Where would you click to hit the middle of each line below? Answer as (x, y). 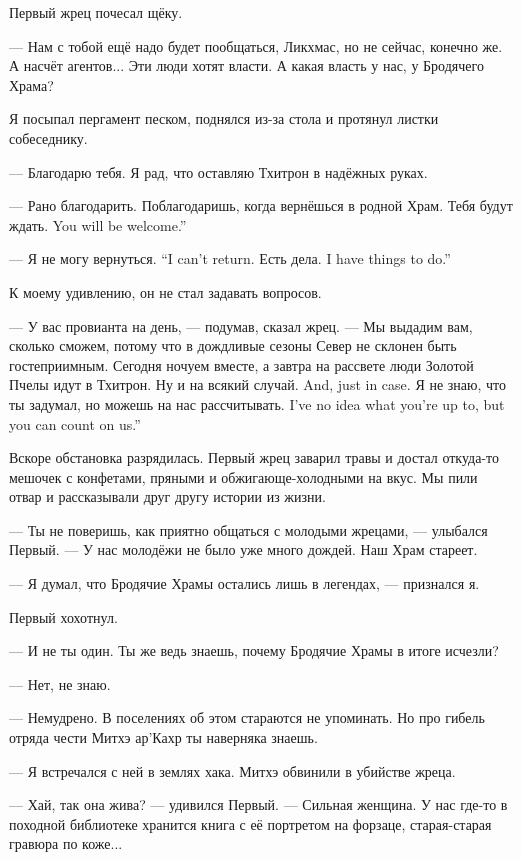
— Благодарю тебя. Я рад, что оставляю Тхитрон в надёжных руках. (218, 171)
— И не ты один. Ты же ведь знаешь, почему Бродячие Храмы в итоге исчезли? (254, 650)
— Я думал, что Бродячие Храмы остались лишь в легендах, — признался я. (244, 583)
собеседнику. (48, 137)
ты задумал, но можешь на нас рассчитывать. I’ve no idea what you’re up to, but (257, 403)
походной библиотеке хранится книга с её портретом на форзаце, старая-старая (250, 823)
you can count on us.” (75, 423)
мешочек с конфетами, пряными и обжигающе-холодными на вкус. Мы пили (243, 476)
